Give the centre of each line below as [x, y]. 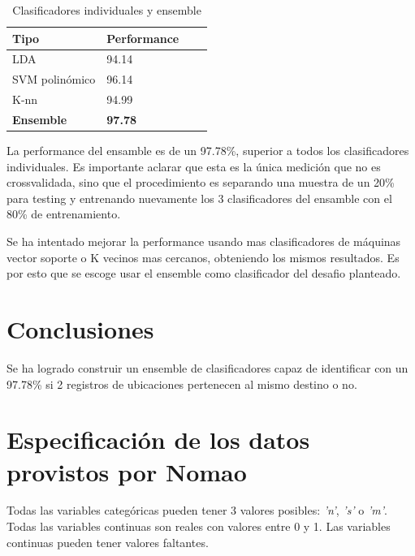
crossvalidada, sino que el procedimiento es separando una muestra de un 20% [201, 182]
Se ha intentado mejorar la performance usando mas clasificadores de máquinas [204, 241]
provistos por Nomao [127, 471]
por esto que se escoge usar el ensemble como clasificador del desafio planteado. [204, 273]
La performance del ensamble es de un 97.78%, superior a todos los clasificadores [208, 151]
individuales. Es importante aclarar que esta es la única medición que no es [194, 166]
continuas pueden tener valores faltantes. [108, 542]
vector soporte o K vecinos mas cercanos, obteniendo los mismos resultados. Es [203, 257]
